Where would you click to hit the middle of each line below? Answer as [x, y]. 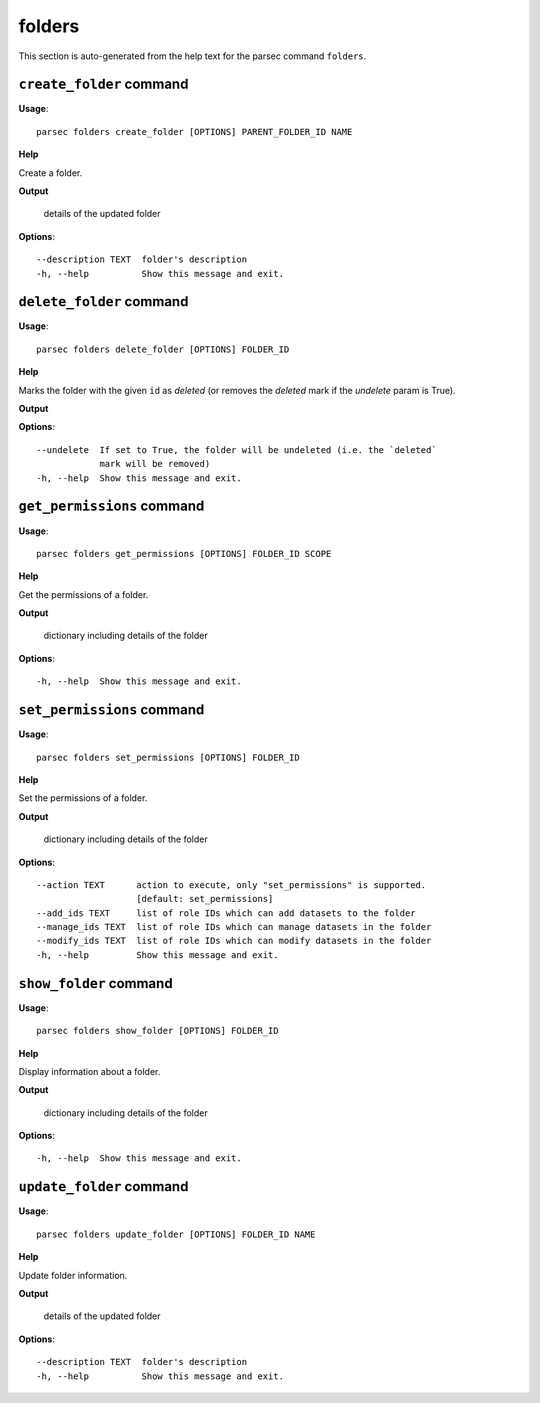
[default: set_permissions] [205, 899]
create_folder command [103, 84]
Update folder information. [73, 1275]
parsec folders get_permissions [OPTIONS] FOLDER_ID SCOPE [184, 553]
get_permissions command [111, 506]
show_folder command [96, 983]
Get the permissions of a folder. [83, 594]
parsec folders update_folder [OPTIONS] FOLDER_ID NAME [176, 1234]
